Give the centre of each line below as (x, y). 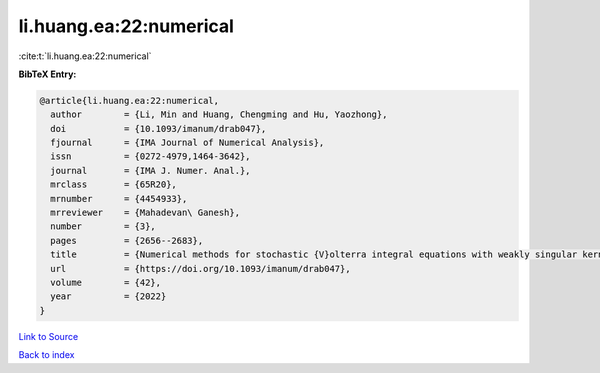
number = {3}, (103, 226)
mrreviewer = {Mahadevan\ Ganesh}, (145, 213)
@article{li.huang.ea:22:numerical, (129, 100)
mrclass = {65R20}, (113, 184)
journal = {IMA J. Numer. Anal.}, (150, 170)
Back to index (46, 355)
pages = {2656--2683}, (127, 240)
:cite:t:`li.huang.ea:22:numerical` (85, 56)
